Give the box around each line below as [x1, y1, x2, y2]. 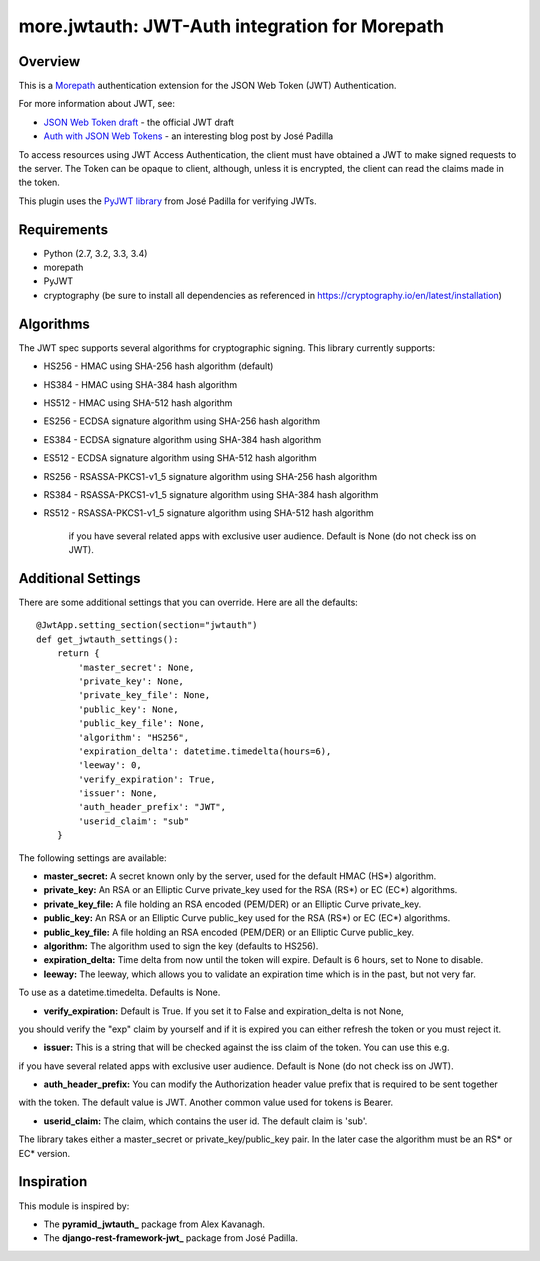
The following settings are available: [18, 851, 167, 864]
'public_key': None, [78, 703, 179, 715]
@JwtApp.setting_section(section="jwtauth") [36, 620, 259, 631]
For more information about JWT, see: [18, 98, 175, 110]
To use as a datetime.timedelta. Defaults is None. [18, 986, 221, 999]
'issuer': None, [78, 788, 158, 799]
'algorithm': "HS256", [78, 731, 190, 743]
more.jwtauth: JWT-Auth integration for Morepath [18, 15, 445, 37]
